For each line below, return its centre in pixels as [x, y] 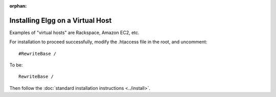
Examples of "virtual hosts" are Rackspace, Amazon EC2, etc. [75, 33]
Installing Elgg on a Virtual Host [61, 20]
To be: [16, 65]
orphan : [18, 6]
